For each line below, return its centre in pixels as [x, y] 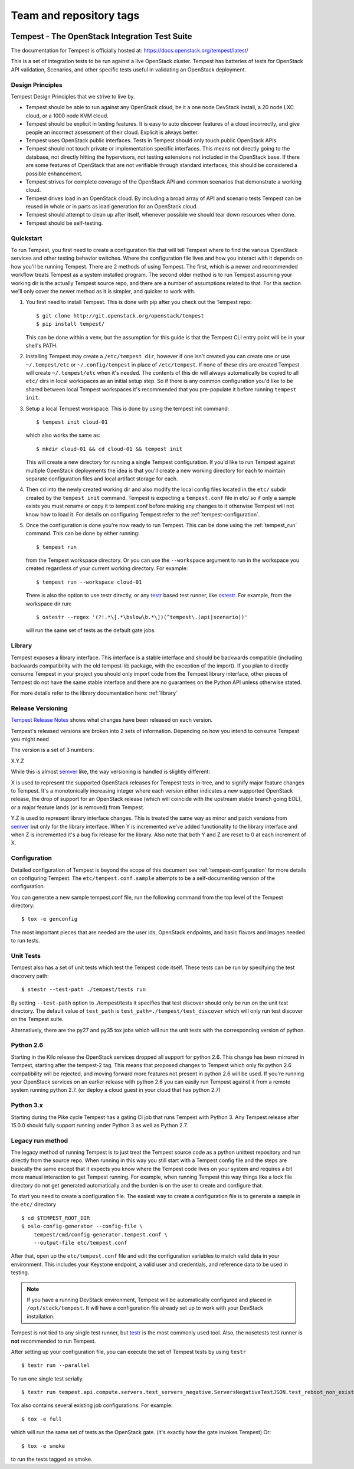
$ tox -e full [42, 1419]
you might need [30, 739]
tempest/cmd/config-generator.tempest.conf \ [101, 1234]
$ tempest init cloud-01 [72, 422]
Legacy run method [40, 1140]
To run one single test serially [47, 1379]
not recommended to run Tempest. [53, 1341]
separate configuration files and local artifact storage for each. [102, 479]
